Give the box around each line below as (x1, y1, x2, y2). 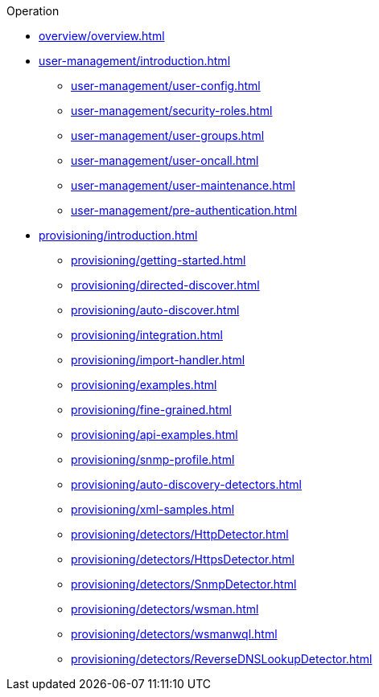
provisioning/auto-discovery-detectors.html (71, 478, 302, 491)
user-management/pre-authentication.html (71, 203, 298, 217)
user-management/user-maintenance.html (71, 178, 295, 192)
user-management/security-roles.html (71, 104, 273, 117)
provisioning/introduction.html (39, 228, 198, 242)
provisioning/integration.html (71, 328, 223, 342)
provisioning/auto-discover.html (71, 303, 240, 317)
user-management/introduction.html (39, 54, 231, 68)
